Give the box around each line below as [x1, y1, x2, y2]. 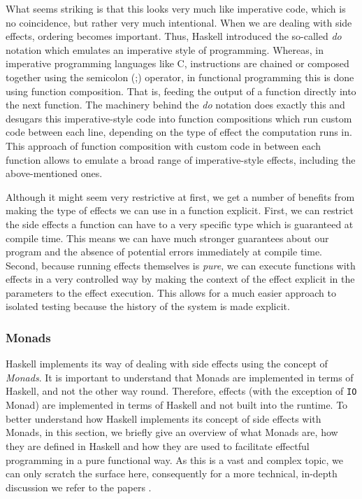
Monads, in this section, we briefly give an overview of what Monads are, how [6, 425, 338, 440]
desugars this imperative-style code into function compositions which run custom [6, 111, 352, 125]
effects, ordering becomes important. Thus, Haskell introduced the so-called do [6, 29, 342, 43]
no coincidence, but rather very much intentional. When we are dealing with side [6, 15, 352, 29]
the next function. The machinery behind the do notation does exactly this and [6, 97, 345, 112]
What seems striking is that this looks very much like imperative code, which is [6, 1, 346, 15]
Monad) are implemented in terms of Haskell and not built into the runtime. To [6, 398, 348, 412]
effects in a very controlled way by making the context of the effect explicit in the [6, 272, 355, 286]
